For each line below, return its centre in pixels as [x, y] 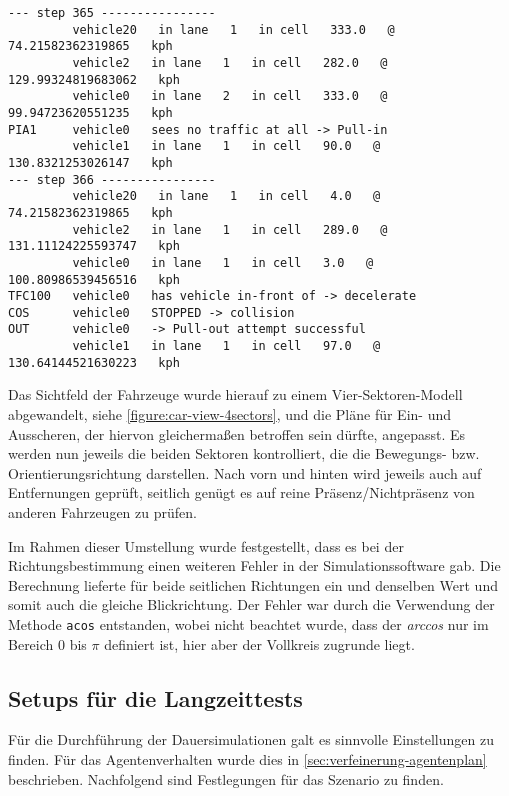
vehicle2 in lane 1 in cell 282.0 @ [230, 62]
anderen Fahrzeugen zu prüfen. [102, 512]
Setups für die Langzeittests [155, 697]
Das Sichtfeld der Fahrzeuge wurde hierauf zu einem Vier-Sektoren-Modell [235, 394]
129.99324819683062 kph [94, 79]
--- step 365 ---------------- [112, 13]
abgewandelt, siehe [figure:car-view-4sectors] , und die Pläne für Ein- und [229, 414]
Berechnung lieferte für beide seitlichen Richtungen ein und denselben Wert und [253, 584]
